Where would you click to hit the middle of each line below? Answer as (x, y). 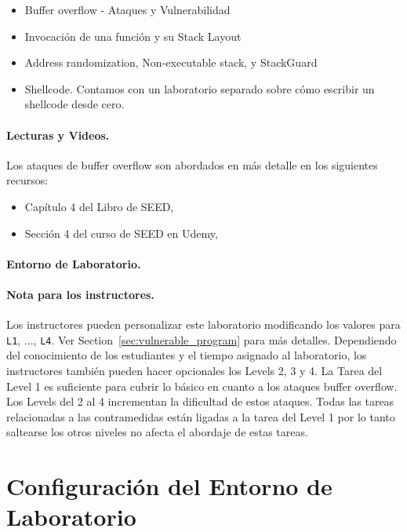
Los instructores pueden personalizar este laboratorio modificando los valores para (203, 324)
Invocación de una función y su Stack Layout (133, 36)
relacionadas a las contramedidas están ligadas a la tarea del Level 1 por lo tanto (201, 416)
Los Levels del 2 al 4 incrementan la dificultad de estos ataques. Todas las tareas (200, 401)
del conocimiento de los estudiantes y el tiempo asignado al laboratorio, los (187, 355)
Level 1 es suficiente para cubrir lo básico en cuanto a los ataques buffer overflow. (202, 386)
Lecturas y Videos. (58, 135)
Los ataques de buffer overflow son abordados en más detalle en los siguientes (192, 164)
